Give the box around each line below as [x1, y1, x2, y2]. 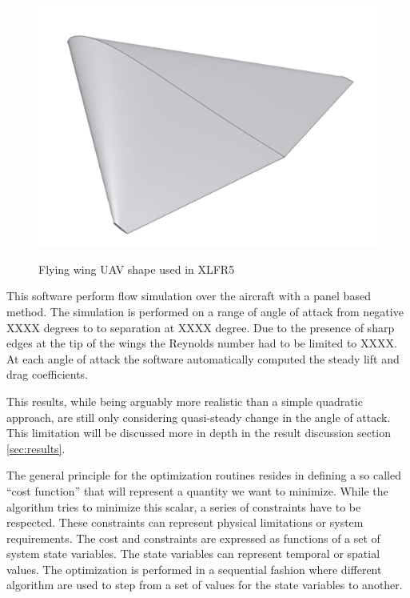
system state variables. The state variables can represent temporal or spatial [6, 545, 380, 562]
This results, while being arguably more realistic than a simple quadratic [6, 392, 363, 409]
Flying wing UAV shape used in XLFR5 [38, 260, 235, 277]
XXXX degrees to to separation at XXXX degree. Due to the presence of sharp [6, 319, 395, 335]
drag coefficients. [6, 366, 88, 383]
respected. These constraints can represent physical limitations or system [6, 514, 364, 531]
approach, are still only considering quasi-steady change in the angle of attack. [6, 408, 391, 425]
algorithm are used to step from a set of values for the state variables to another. [6, 576, 403, 593]
